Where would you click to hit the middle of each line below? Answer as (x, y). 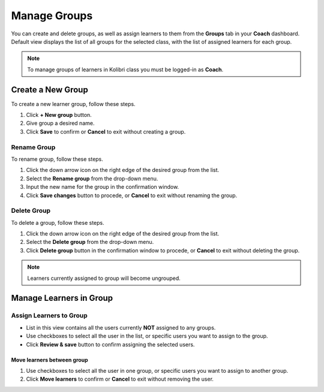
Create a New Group (49, 90)
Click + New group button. (59, 115)
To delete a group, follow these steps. (58, 222)
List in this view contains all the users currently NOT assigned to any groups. (121, 327)
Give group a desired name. (60, 123)
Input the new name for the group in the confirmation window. (103, 187)
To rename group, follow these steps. (57, 159)
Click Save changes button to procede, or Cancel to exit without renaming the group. (132, 195)
